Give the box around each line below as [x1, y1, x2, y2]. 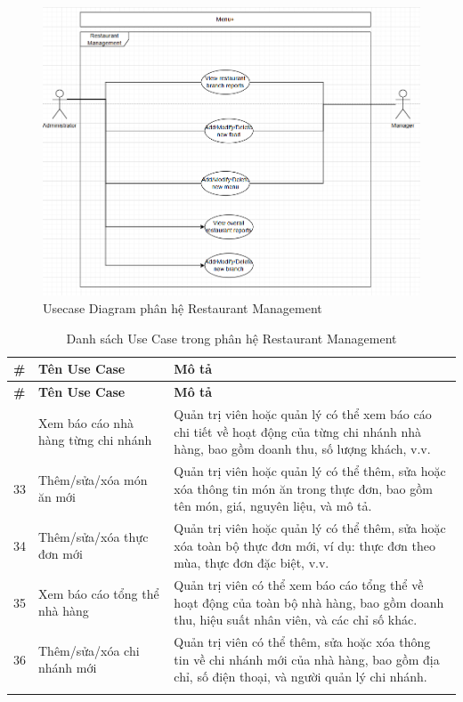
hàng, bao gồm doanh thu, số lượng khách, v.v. [174, 440, 431, 458]
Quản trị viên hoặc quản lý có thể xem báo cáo [174, 404, 432, 423]
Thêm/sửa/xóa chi [38, 641, 140, 659]
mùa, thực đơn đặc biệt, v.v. [174, 553, 329, 572]
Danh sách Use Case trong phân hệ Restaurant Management [66, 328, 397, 347]
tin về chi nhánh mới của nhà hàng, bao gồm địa [174, 650, 440, 668]
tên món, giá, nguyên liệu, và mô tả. [174, 496, 372, 515]
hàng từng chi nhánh [38, 431, 152, 449]
